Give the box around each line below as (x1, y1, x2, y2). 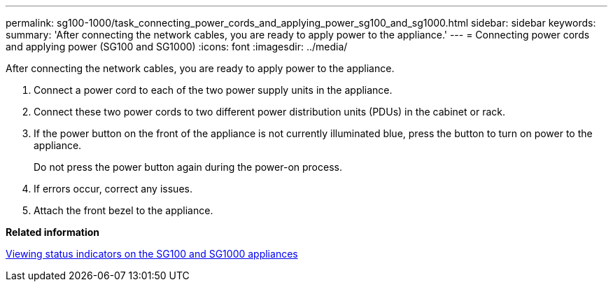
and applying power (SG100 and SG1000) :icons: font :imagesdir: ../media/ (6, 41, 348, 52)
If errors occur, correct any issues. (34, 183, 192, 195)
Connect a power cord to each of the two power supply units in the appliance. (34, 84, 393, 96)
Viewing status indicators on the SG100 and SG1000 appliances (6, 248, 298, 260)
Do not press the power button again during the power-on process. (34, 161, 342, 173)
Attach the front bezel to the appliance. (34, 204, 213, 216)
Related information (6, 226, 100, 238)
